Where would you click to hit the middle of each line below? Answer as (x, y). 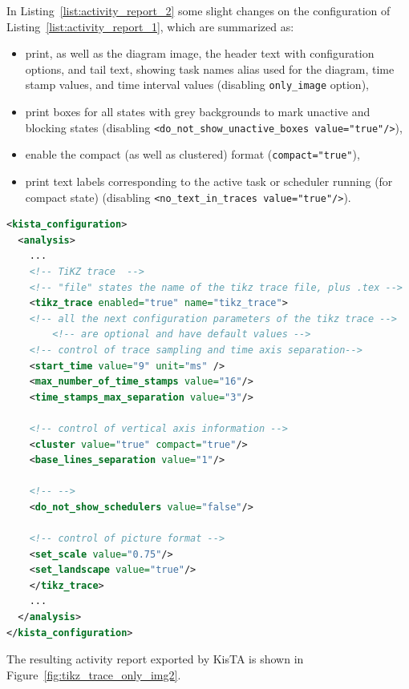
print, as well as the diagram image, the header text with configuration (200, 53)
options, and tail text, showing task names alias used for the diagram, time (210, 68)
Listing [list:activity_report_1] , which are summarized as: (150, 26)
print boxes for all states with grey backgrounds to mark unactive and (198, 112)
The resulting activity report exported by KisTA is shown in (155, 659)
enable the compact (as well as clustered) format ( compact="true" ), (192, 154)
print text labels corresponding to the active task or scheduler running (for (209, 181)
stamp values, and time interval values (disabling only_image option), (197, 85)
